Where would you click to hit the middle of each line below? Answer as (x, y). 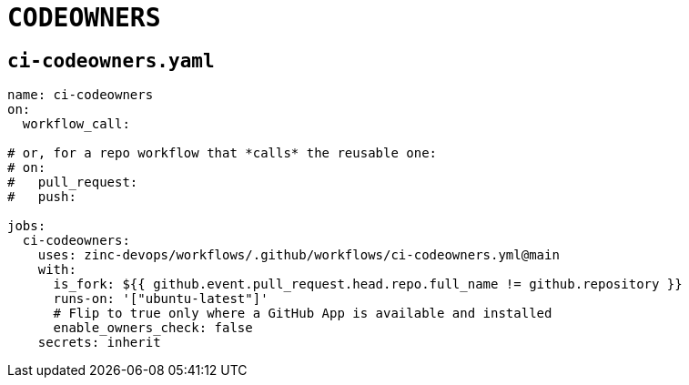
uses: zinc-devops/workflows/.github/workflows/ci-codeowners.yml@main (299, 255)
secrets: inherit (99, 343)
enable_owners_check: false (153, 328)
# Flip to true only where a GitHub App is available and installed (303, 314)
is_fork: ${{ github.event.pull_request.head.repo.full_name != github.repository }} (368, 284)
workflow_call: (76, 124)
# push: (42, 197)
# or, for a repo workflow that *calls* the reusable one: (223, 153)
